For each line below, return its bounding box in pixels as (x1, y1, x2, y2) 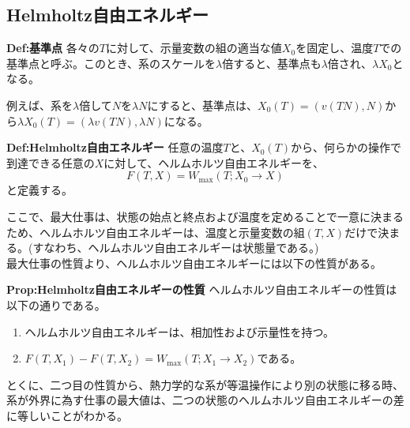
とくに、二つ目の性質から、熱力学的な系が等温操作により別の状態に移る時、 (6, 376, 404, 392)
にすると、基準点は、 (147, 96, 258, 113)
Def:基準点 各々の (6, 39, 100, 56)
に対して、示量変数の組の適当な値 (105, 39, 282, 56)
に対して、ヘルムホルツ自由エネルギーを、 (103, 154, 324, 171)
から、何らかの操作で (291, 139, 402, 156)
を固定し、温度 (295, 39, 374, 56)
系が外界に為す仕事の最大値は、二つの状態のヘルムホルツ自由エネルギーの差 (6, 392, 404, 408)
